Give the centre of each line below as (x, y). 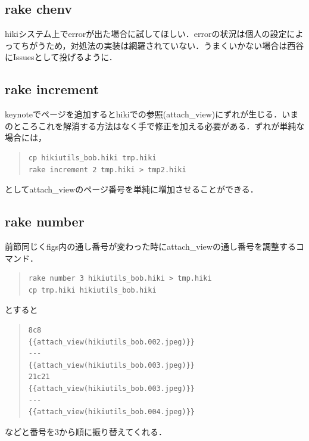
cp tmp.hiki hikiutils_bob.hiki (92, 290)
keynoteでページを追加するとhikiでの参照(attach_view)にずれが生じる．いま (152, 114)
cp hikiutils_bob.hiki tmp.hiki (92, 158)
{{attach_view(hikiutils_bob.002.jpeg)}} (111, 342)
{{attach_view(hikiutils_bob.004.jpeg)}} (111, 412)
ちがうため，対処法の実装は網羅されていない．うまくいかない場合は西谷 (163, 45)
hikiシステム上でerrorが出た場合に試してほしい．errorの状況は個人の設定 (146, 34)
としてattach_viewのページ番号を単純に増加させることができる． (132, 189)
